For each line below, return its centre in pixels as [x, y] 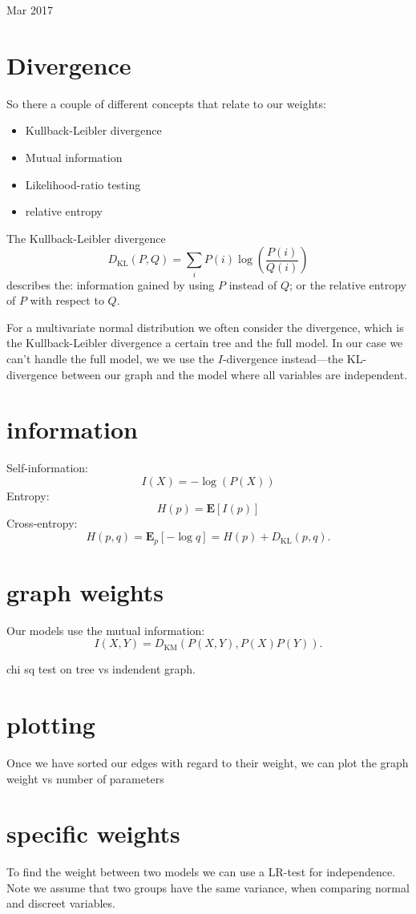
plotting [51, 724]
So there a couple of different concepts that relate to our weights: [166, 103]
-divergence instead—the [283, 358]
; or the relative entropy [348, 284]
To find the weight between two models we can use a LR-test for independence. [201, 872]
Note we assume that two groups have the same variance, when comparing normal [208, 887]
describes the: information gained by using [111, 284]
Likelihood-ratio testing [83, 184]
